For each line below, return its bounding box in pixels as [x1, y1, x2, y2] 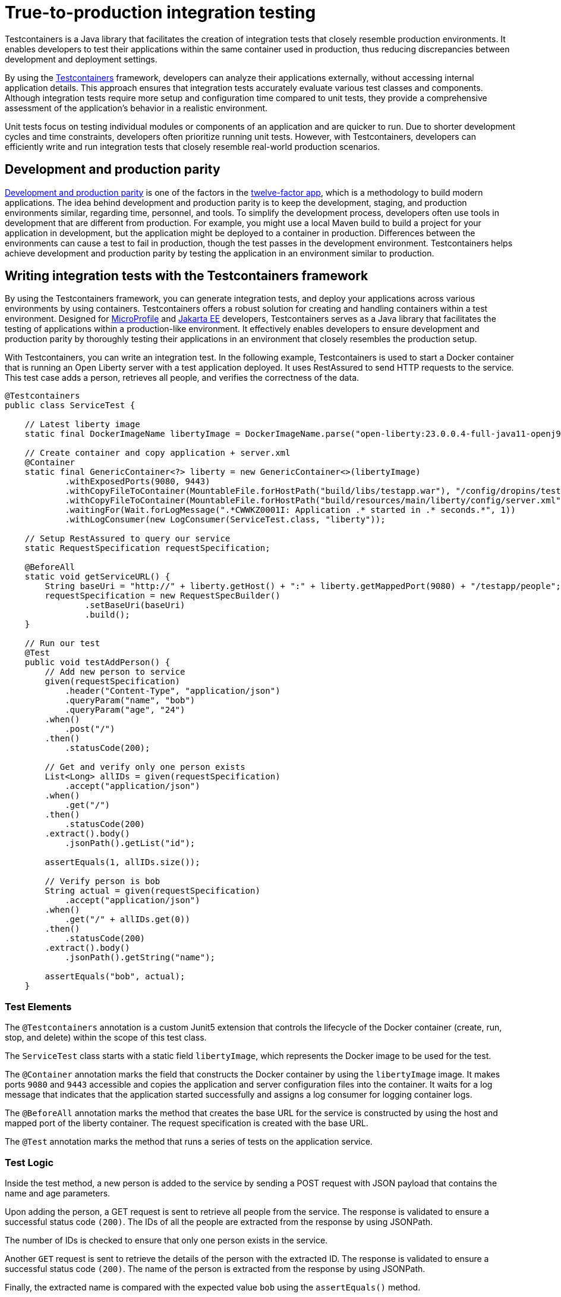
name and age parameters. [5, 1188, 111, 1198]
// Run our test [24, 638, 100, 648]
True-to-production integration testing [5, 2, 316, 23]
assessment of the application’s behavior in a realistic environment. [5, 102, 268, 113]
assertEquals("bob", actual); [45, 972, 185, 982]
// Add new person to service [45, 667, 185, 677]
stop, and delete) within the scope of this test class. [5, 1032, 207, 1043]
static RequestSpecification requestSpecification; [24, 543, 270, 553]
